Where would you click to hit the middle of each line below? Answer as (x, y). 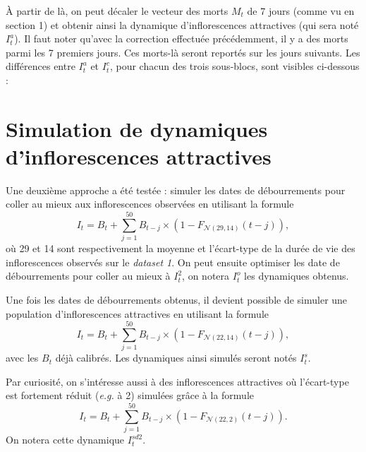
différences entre (41, 66)
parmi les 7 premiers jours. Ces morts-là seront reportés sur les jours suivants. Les (183, 52)
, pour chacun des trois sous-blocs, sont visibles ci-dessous (234, 66)
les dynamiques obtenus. (297, 276)
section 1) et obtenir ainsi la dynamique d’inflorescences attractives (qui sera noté (182, 24)
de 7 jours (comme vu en (301, 11)
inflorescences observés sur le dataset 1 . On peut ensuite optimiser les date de (173, 262)
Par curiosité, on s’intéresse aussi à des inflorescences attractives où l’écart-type (177, 381)
